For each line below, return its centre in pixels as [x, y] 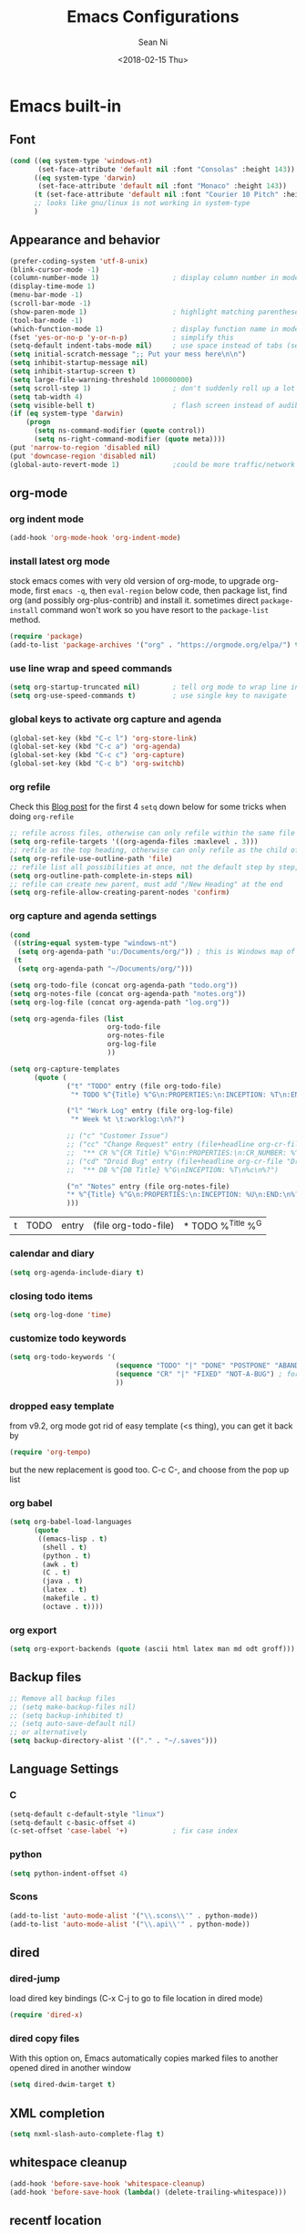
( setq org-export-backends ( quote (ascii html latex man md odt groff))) [153, 1649]
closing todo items [51, 1295]
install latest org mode [60, 561]
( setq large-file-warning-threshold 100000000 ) [102, 379]
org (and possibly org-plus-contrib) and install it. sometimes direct [134, 600]
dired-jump [35, 1979]
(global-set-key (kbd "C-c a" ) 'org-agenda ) [95, 747]
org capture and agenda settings [83, 916]
